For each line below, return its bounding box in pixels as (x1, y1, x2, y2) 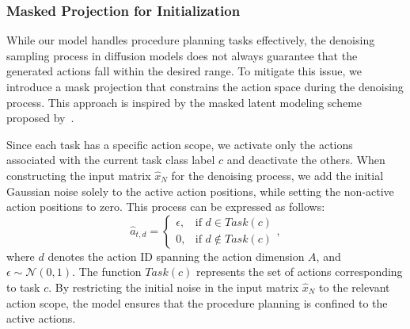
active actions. (6, 310, 76, 327)
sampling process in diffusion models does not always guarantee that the (6, 47, 358, 63)
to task (6, 278, 40, 295)
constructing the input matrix (6, 166, 151, 183)
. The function (72, 263, 142, 280)
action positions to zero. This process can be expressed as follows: (6, 198, 325, 215)
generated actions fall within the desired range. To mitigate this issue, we (6, 63, 362, 79)
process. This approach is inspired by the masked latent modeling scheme (6, 94, 363, 110)
